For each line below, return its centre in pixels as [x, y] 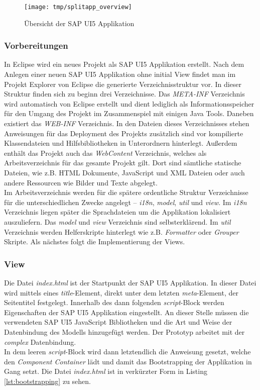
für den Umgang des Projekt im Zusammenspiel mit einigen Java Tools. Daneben [129, 113]
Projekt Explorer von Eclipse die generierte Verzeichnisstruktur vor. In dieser [123, 84]
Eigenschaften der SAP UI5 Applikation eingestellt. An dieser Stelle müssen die [126, 312]
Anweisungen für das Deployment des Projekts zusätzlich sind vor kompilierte [124, 133]
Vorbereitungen [36, 45]
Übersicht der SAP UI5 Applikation [79, 23]
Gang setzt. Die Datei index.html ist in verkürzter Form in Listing [106, 371]
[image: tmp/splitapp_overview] [78, 7]
